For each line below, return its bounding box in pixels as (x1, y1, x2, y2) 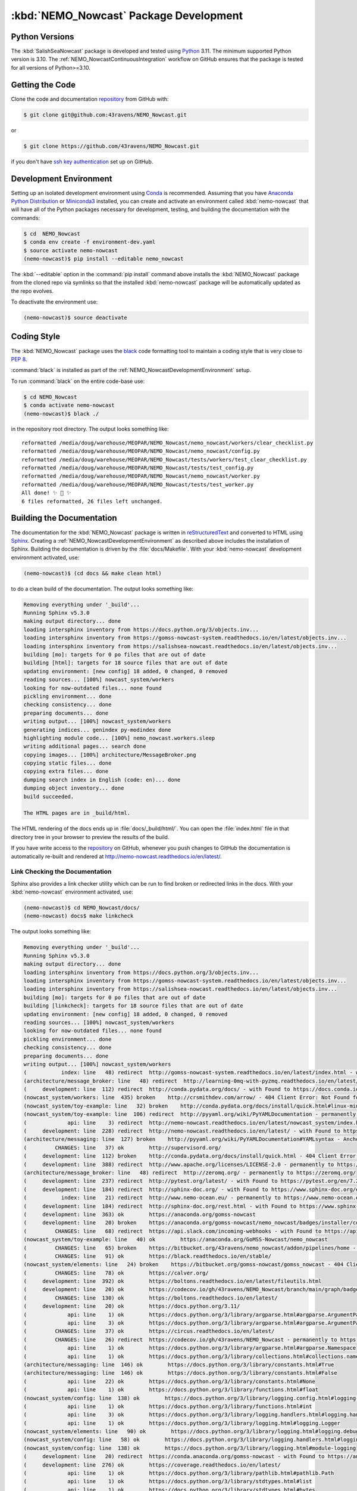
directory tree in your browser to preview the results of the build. (11, 833, 170, 840)
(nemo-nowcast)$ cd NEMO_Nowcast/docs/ (23, 904, 140, 911)
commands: (11, 214, 40, 221)
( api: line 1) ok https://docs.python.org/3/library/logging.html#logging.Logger (23, 1419, 340, 1427)
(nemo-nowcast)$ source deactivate (23, 314, 127, 321)
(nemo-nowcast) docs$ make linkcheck (23, 912, 134, 920)
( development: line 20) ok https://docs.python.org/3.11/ (23, 1303, 240, 1310)
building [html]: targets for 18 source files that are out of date (23, 660, 228, 666)
